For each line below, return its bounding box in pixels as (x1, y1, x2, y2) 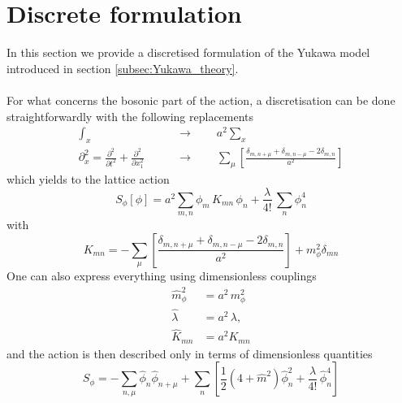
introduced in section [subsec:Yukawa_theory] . (6, 59, 239, 76)
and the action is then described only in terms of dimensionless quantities (6, 344, 373, 362)
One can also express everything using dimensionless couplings (6, 267, 317, 284)
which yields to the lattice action (6, 170, 170, 187)
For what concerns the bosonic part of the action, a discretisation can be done (6, 91, 396, 108)
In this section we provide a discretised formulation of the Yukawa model (6, 44, 370, 61)
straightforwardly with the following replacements (6, 107, 254, 124)
